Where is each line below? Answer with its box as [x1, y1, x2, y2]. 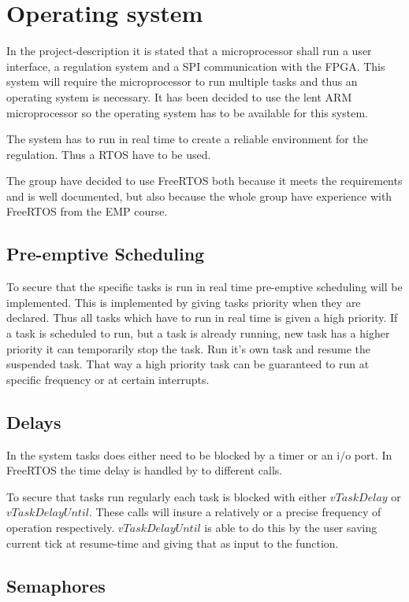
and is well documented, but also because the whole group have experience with [6, 187, 392, 204]
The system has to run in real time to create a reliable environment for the [6, 131, 368, 147]
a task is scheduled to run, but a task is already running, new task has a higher [6, 325, 390, 342]
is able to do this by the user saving [204, 519, 377, 535]
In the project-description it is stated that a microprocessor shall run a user [6, 42, 372, 59]
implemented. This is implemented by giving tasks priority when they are [6, 294, 361, 310]
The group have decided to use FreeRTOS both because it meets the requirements [6, 172, 403, 189]
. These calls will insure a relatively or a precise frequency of [88, 504, 381, 520]
